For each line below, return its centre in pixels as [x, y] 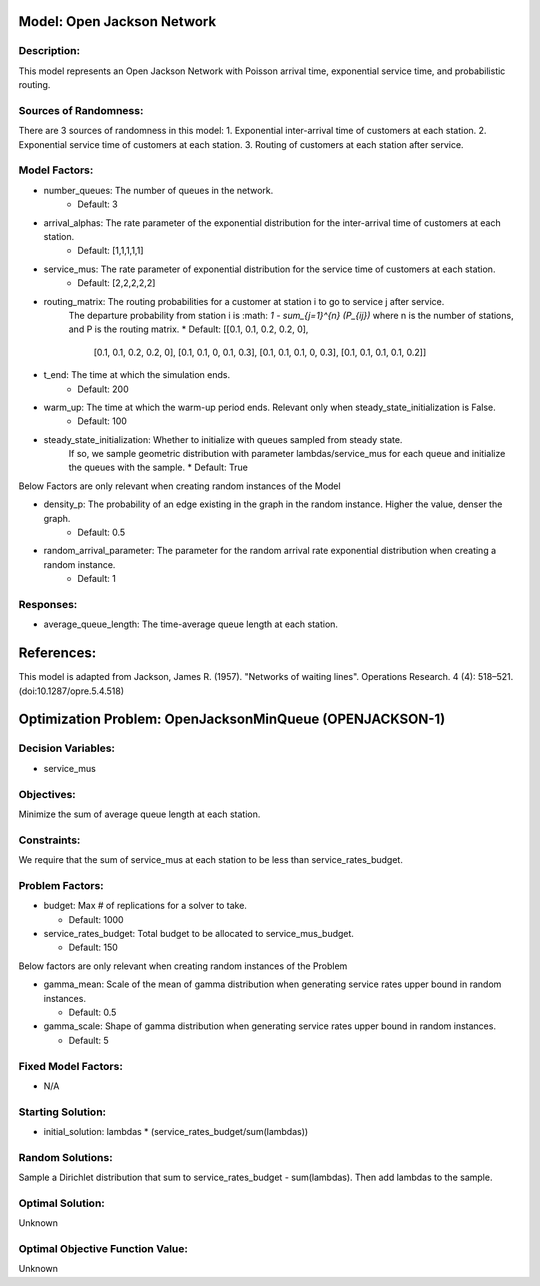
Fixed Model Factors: [71, 1066]
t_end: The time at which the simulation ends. [136, 375]
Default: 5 [88, 1040]
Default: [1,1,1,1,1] [110, 251]
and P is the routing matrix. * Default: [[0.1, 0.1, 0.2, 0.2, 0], [188, 329]
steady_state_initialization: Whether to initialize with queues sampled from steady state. [223, 439]
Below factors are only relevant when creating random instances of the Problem [183, 966]
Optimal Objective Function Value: [103, 1249]
